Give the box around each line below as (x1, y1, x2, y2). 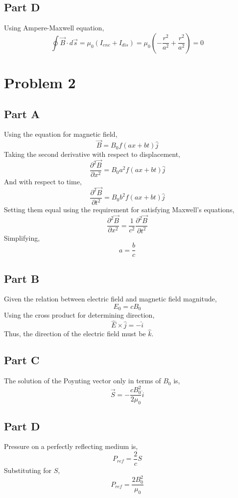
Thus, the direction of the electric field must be (4, 328, 146, 339)
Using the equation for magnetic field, (4, 129, 118, 139)
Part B (4, 271, 40, 286)
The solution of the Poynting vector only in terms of (4, 375, 161, 386)
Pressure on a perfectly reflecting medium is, (4, 441, 138, 451)
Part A (4, 106, 40, 121)
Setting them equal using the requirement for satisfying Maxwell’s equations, (4, 204, 235, 215)
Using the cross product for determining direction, (4, 310, 155, 320)
